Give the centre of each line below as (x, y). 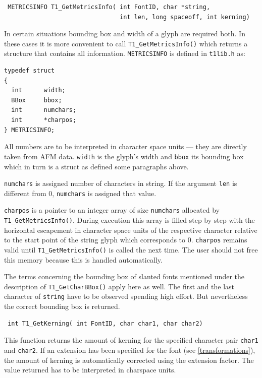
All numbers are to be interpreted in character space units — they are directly (125, 146)
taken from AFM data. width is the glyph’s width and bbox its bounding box (124, 156)
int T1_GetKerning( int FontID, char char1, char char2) (105, 323)
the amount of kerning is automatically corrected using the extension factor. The (129, 360)
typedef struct (30, 71)
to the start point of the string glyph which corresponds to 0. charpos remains (126, 240)
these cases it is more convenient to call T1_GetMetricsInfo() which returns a (126, 43)
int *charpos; (44, 120)
